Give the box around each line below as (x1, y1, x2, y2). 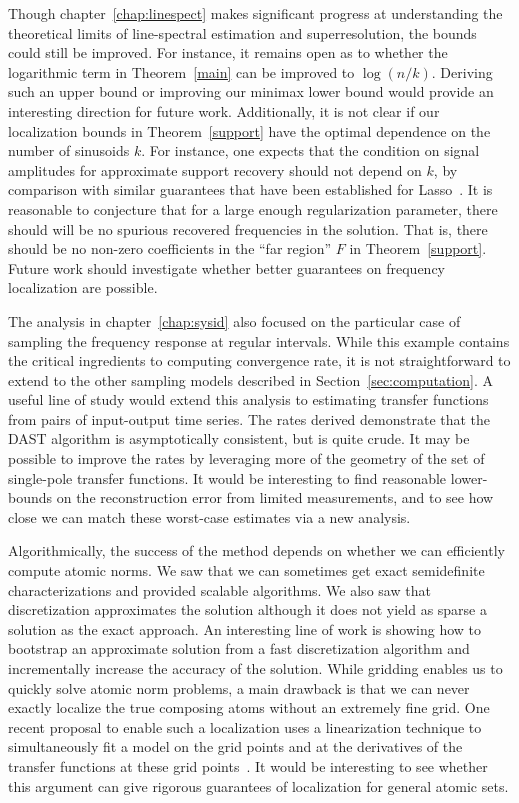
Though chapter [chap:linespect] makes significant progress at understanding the (8, 3, 503, 23)
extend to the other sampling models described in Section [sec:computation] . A (8, 369, 493, 390)
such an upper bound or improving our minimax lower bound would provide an (8, 81, 494, 102)
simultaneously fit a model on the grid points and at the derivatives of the (8, 736, 463, 757)
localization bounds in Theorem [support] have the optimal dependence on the (8, 120, 491, 141)
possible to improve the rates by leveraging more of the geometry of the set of (8, 448, 485, 469)
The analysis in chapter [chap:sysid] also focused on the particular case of (8, 310, 461, 331)
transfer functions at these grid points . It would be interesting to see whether (8, 755, 488, 776)
